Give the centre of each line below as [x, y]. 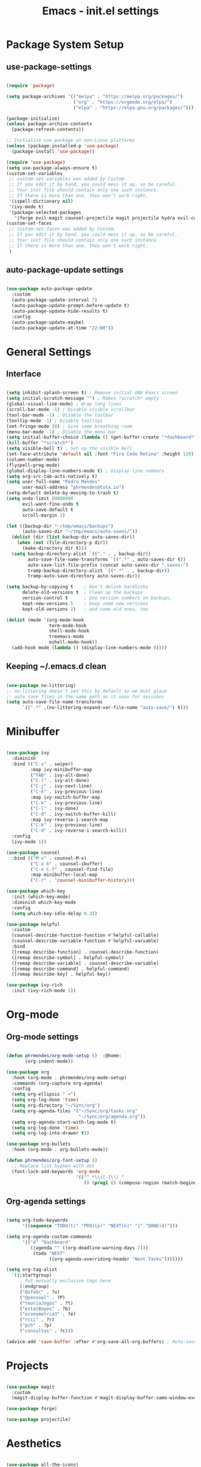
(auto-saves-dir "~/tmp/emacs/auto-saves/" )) [80, 532]
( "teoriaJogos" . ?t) [46, 1303]
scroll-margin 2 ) [44, 515]
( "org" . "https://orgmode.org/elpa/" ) [122, 102]
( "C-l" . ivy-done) [54, 808]
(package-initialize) [33, 118]
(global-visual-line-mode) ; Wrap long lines [64, 404]
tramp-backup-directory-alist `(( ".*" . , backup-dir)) [99, 570]
